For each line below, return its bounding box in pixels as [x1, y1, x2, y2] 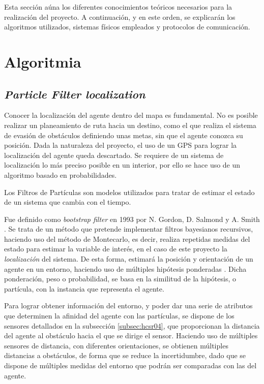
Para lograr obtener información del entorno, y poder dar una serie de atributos [4, 300, 253, 311]
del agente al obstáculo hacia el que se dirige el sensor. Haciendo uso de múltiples [4, 330, 258, 341]
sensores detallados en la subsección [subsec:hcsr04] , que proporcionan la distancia [4, 320, 260, 331]
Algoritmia [4, 51, 81, 72]
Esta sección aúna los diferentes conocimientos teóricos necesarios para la [4, 2, 232, 12]
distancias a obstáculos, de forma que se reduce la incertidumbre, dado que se [4, 350, 246, 361]
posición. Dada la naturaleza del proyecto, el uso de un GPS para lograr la [4, 140, 237, 150]
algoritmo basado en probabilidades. [4, 169, 117, 180]
